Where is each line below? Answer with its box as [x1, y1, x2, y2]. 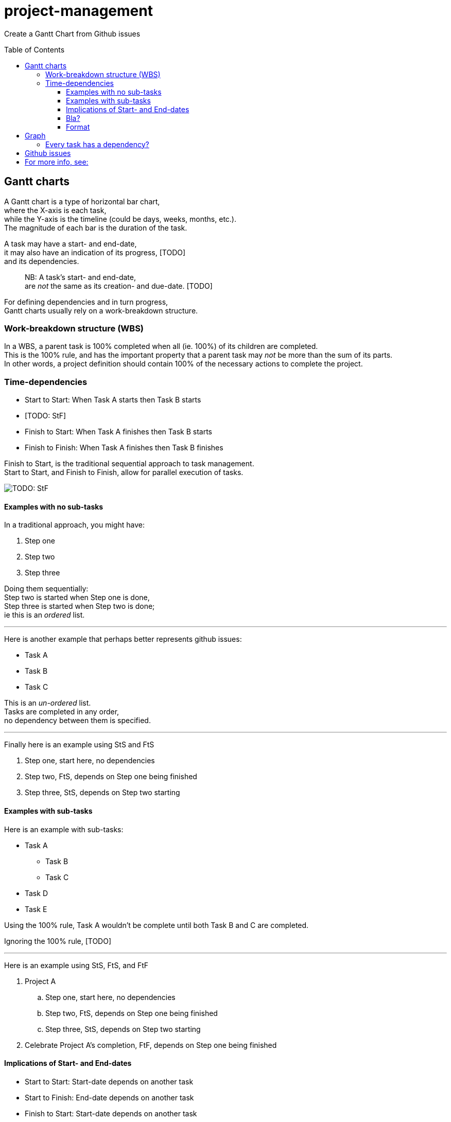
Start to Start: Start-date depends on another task [25, 1077, 194, 1086]
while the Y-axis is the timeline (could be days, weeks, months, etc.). [4, 214, 237, 223]
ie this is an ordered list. [4, 610, 85, 620]
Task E [25, 904, 47, 914]
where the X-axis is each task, [4, 205, 107, 215]
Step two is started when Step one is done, [4, 593, 150, 602]
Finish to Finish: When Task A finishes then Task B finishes [25, 443, 223, 452]
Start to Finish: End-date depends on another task [25, 1093, 194, 1102]
